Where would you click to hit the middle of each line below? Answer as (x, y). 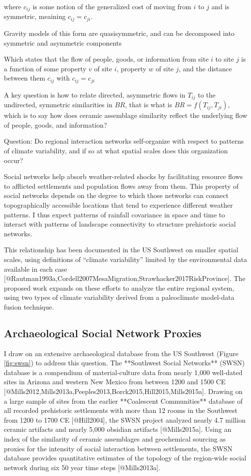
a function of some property (45, 68)
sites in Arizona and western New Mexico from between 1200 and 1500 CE (115, 382)
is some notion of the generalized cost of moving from (112, 6)
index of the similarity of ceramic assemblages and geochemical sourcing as (115, 439)
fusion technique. (29, 306)
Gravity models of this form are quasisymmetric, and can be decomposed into (119, 33)
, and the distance (205, 68)
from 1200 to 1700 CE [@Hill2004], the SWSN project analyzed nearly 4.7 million (125, 419)
